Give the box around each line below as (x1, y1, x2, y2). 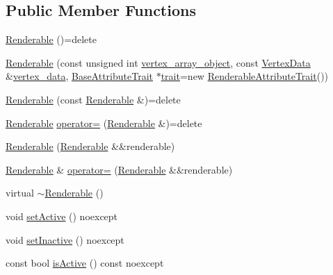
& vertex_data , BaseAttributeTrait (6, 69, 153, 83)
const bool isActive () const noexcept (6, 256, 164, 270)
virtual (6, 185, 34, 200)
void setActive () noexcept (6, 208, 118, 223)
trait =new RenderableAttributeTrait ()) (161, 69, 329, 83)
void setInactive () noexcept (6, 232, 124, 247)
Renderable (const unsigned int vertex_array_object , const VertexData (6, 55, 311, 69)
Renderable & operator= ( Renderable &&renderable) (6, 162, 233, 176)
